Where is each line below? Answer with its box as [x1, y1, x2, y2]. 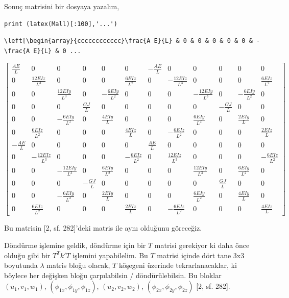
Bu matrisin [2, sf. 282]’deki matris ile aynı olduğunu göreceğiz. [4, 222, 202, 233]
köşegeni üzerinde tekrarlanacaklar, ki [118, 260, 237, 270]
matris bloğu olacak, [46, 260, 110, 270]
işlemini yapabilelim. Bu [73, 250, 148, 260]
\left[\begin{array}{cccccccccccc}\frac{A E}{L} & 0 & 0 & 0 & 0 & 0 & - [4, 37, 260, 45]
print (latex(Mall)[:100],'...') [4, 20, 117, 28]
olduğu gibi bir [4, 250, 51, 260]
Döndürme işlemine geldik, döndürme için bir [4, 240, 146, 251]
